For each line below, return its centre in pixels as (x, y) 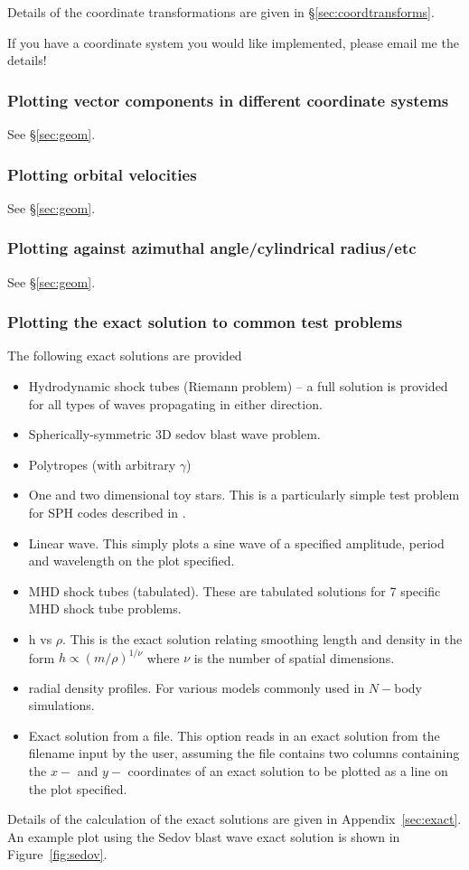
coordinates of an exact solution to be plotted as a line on (288, 771)
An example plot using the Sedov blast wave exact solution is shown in (204, 836)
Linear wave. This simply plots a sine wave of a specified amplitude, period (236, 543)
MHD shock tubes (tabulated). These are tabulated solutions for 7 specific (234, 590)
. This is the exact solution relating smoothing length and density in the (263, 638)
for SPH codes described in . (107, 512)
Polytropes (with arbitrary (102, 464)
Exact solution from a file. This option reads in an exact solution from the (234, 735)
